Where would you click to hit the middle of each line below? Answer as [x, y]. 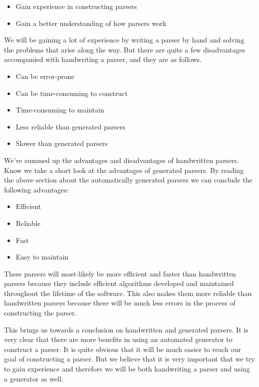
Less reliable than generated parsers [70, 126]
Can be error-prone [45, 76]
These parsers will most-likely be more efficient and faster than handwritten [120, 273]
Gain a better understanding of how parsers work [91, 23]
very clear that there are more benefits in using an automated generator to [118, 339]
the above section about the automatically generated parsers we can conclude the [128, 180]
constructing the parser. [40, 313]
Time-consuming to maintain [60, 110]
